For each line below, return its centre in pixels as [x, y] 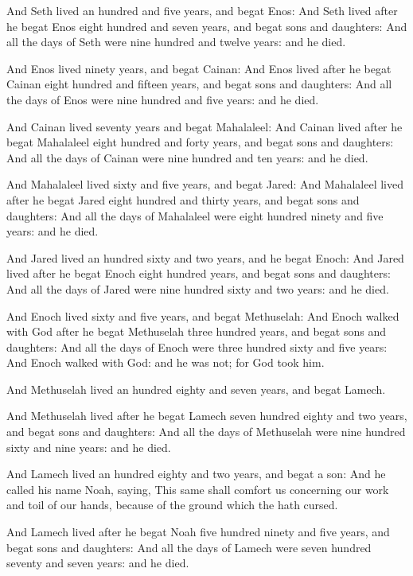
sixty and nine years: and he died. [89, 447]
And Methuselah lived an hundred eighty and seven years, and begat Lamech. [196, 389]
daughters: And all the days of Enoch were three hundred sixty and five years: [197, 346]
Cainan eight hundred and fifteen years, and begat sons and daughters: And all [199, 84]
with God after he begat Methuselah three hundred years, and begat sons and [196, 331]
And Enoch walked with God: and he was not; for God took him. [166, 362]
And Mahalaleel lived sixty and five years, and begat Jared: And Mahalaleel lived [205, 184]
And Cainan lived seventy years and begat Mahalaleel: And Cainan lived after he [205, 126]
